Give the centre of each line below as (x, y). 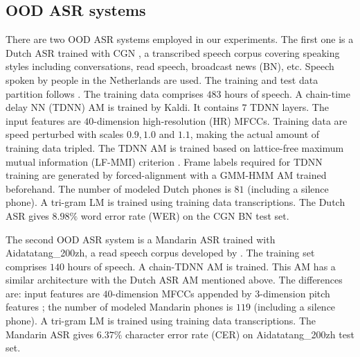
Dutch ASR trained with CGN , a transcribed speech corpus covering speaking (173, 52)
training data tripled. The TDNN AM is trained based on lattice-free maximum (175, 147)
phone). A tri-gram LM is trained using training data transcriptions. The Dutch (175, 202)
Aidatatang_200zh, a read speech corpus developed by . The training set (160, 253)
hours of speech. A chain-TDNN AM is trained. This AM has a (201, 266)
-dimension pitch (295, 293)
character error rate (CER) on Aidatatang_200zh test (240, 334)
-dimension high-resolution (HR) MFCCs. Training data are (220, 120)
